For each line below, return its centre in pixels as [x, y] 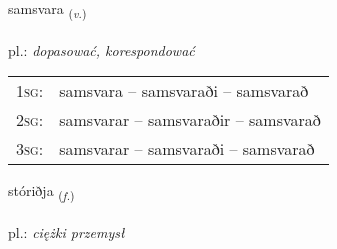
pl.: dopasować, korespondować [101, 49]
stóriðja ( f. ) [41, 192]
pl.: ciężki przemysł [66, 232]
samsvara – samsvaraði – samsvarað [184, 91]
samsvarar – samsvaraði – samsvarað [187, 149]
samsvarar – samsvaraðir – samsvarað [190, 120]
